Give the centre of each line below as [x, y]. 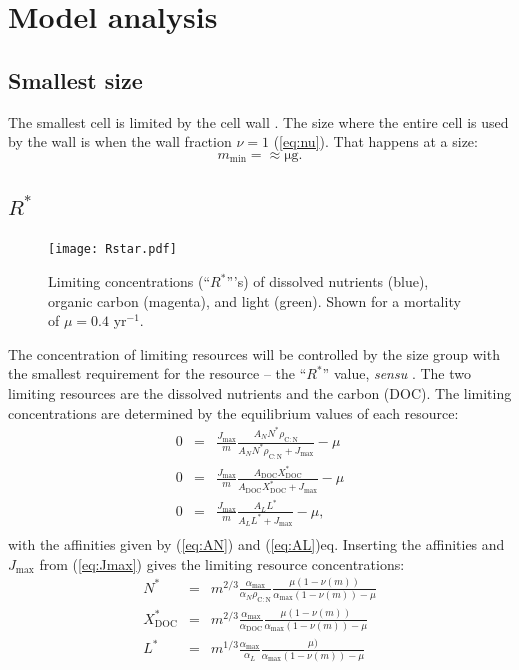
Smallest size [75, 79]
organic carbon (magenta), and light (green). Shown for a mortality [254, 300]
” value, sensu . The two [396, 373]
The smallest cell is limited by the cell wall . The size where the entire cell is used [258, 121]
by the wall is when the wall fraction [120, 141]
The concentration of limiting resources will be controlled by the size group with [254, 353]
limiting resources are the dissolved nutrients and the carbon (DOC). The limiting [260, 393]
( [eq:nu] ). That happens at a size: [375, 141]
